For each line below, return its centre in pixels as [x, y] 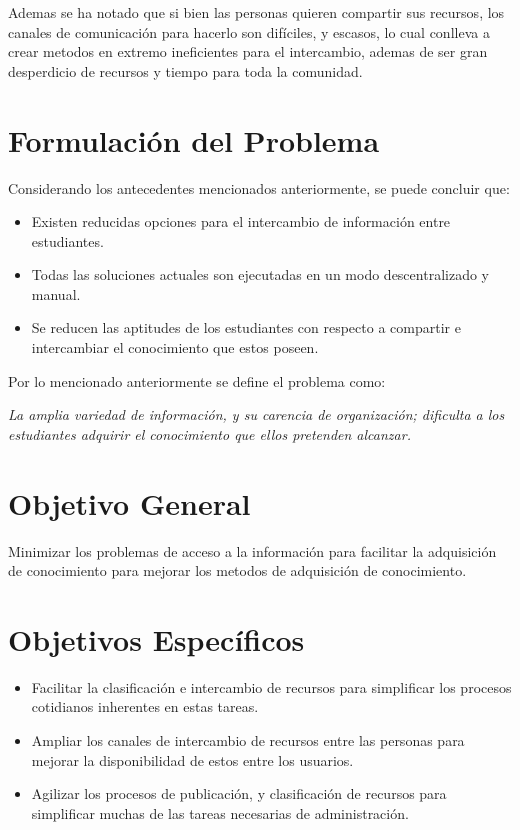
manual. [56, 293]
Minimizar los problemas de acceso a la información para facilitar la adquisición [252, 550]
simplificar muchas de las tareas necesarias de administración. [220, 812]
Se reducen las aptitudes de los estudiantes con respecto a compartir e [246, 327]
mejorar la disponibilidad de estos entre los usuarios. [192, 759]
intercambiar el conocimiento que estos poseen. [175, 347]
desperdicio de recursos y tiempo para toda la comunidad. [185, 70]
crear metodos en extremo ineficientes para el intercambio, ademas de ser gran [248, 51]
